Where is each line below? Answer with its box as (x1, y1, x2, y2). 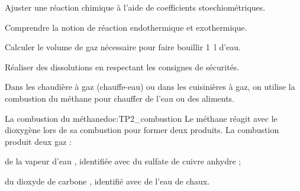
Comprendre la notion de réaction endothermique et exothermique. (5, 21, 247, 33)
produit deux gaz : (5, 135, 72, 147)
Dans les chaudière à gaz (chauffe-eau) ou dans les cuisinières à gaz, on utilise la (5, 80, 295, 93)
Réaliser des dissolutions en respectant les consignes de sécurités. (5, 60, 240, 73)
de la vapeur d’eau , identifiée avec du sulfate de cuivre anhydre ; (5, 155, 241, 167)
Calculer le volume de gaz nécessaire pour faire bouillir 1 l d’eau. (5, 41, 241, 53)
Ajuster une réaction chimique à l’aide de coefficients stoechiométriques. (5, 1, 266, 13)
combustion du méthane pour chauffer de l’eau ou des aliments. (5, 92, 235, 104)
